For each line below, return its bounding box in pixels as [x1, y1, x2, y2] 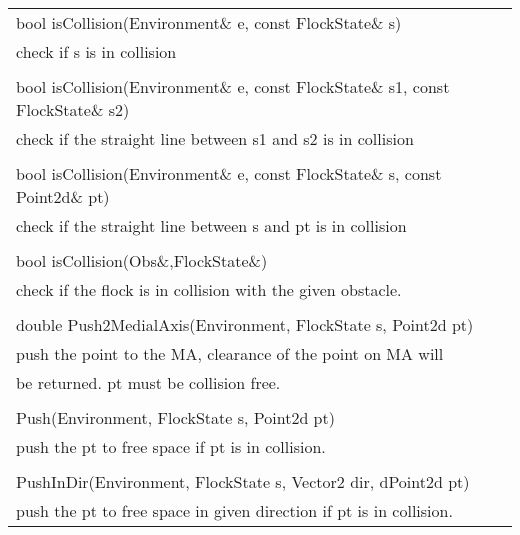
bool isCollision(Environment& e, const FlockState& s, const [16, 162, 442, 185]
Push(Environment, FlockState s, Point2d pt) [16, 406, 335, 429]
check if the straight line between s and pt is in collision [16, 214, 407, 237]
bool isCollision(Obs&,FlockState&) [16, 249, 268, 272]
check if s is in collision [16, 40, 177, 63]
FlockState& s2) [16, 98, 130, 121]
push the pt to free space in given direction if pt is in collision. [16, 499, 453, 522]
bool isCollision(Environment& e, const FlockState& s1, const [16, 75, 450, 98]
